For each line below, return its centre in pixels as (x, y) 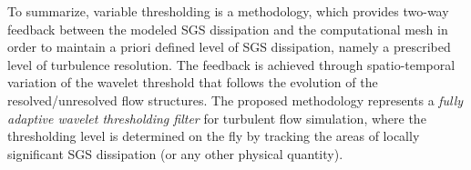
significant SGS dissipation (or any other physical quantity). (175, 153)
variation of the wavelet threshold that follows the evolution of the (193, 82)
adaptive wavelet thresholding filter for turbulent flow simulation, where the (217, 118)
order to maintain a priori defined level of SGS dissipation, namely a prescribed (229, 47)
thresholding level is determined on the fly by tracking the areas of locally (214, 136)
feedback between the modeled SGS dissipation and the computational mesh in (228, 29)
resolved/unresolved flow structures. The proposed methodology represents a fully (235, 100)
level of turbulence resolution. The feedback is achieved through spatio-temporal (231, 64)
